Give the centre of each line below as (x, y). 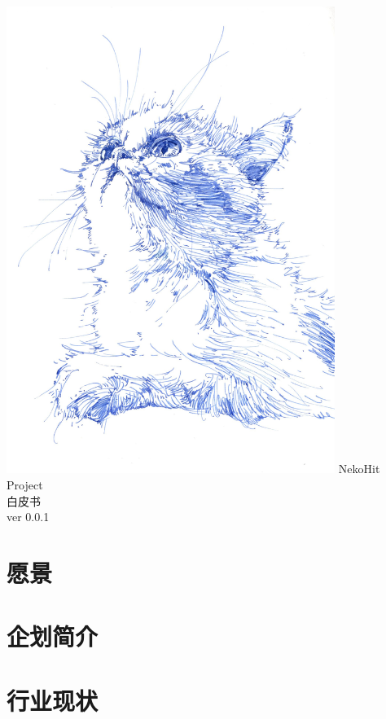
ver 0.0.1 (28, 517)
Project (25, 485)
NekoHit (359, 469)
